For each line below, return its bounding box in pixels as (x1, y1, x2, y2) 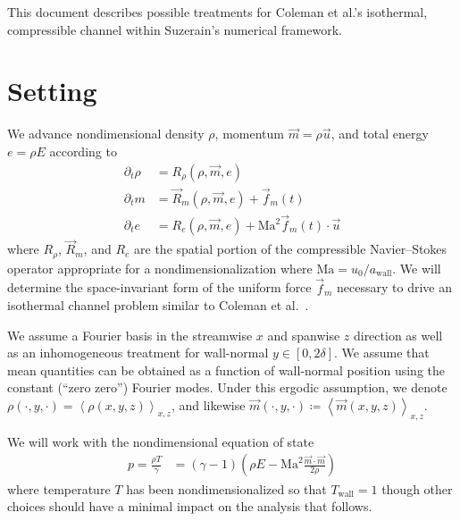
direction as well (353, 325, 443, 344)
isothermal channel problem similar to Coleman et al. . (7, 296, 309, 315)
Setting (7, 72, 97, 109)
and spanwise (267, 325, 340, 344)
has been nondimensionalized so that (126, 479, 327, 498)
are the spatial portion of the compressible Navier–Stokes (134, 239, 447, 258)
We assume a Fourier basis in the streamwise (7, 325, 253, 344)
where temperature (7, 479, 111, 498)
